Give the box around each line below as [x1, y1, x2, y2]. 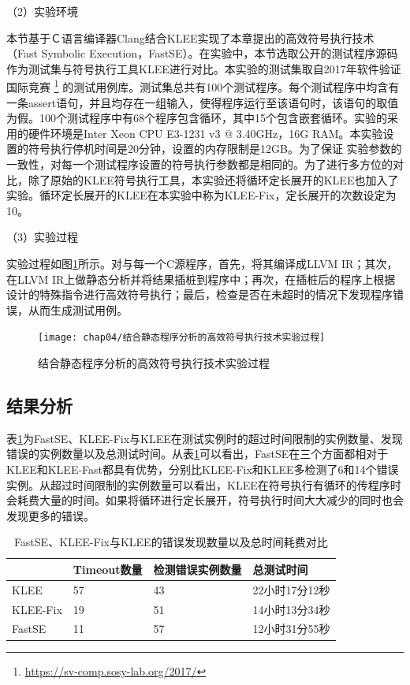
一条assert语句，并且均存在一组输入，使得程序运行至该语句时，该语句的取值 [6, 94, 399, 110]
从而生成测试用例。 [28, 301, 128, 318]
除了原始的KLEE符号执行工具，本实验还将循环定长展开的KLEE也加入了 [28, 171, 399, 188]
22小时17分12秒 [252, 581, 330, 598]
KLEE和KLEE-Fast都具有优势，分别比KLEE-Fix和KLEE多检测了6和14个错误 [6, 460, 399, 477]
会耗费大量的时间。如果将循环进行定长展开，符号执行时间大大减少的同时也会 [6, 492, 404, 508]
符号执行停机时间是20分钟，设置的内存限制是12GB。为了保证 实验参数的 [28, 140, 402, 157]
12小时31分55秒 [252, 620, 330, 637]
